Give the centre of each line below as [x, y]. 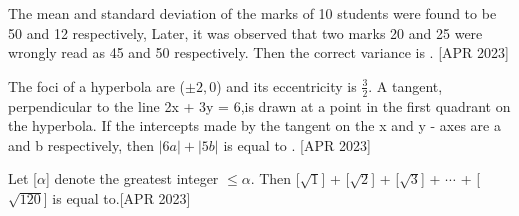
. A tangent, [405, 85]
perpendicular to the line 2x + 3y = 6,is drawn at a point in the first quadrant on [259, 105]
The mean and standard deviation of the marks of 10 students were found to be [252, 13]
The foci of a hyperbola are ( [97, 85]
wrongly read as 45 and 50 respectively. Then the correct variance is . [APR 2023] [258, 52]
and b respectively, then [81, 144]
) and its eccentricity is [286, 85]
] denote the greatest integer [132, 178]
